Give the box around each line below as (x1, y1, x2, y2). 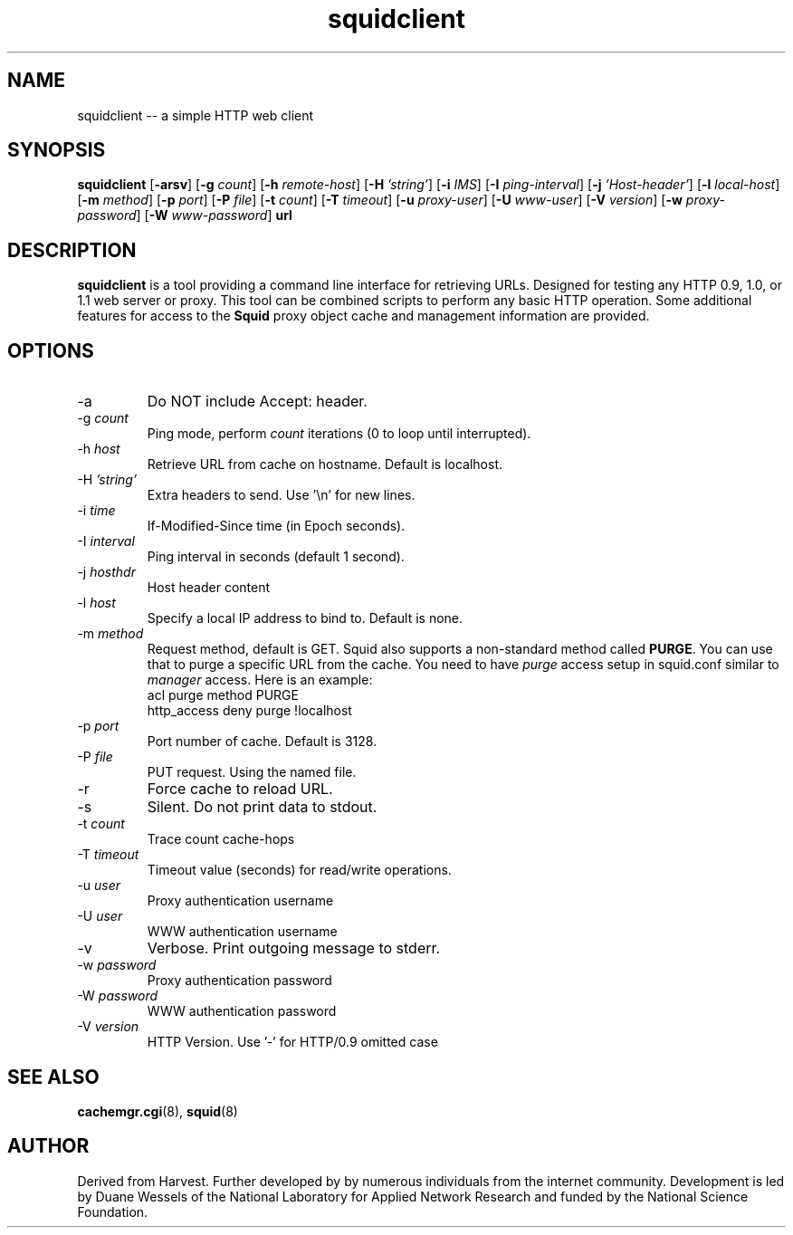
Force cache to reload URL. (147, 780, 333, 799)
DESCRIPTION (7, 238, 137, 262)
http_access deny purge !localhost (147, 703, 352, 719)
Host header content (147, 579, 271, 596)
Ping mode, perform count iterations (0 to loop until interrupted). (147, 426, 531, 442)
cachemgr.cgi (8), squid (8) (77, 1103, 238, 1119)
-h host (77, 441, 120, 457)
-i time (77, 503, 116, 519)
